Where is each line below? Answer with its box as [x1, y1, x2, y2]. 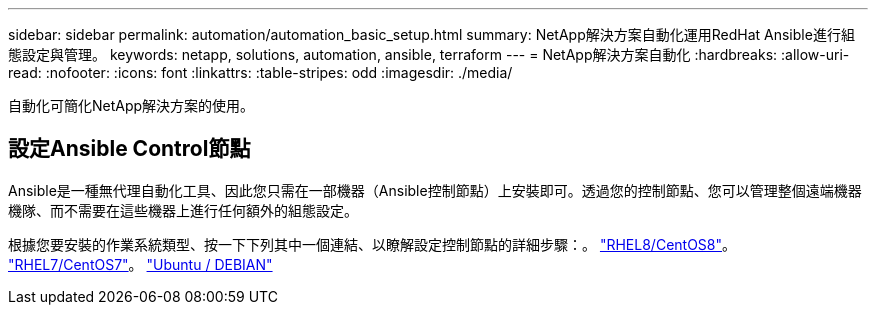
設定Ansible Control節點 [8, 136, 251, 162]
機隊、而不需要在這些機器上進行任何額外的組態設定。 [8, 201, 358, 219]
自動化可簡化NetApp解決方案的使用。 [8, 97, 255, 114]
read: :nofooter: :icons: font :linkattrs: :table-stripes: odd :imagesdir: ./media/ [8, 64, 513, 81]
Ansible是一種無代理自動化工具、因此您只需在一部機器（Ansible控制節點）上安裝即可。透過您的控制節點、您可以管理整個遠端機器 [8, 181, 862, 199]
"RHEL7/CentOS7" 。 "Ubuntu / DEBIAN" [8, 255, 273, 273]
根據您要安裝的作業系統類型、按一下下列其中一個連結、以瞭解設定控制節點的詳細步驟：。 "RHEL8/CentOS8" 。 [8, 235, 737, 253]
